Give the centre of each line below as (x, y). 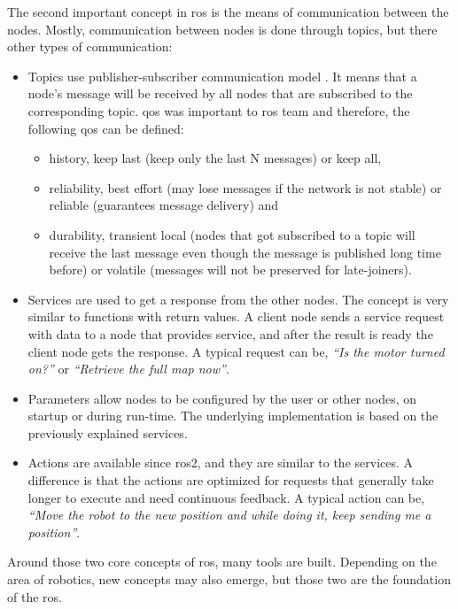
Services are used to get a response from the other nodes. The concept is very (238, 299)
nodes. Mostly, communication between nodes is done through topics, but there (222, 29)
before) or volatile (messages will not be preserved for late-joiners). (230, 270)
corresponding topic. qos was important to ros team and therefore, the (219, 110)
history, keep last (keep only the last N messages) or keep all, (215, 158)
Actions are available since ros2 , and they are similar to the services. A (221, 463)
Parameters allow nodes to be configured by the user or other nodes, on (222, 398)
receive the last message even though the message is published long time (245, 252)
